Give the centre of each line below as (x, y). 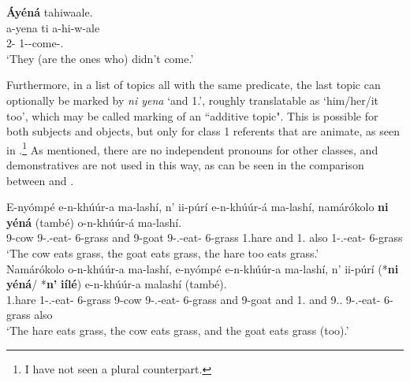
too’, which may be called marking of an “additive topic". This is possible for (192, 115)
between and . (40, 180)
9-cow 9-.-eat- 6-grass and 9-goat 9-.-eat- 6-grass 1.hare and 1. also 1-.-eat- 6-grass (205, 237)
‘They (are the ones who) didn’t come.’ (100, 58)
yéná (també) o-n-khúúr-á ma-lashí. (94, 222)
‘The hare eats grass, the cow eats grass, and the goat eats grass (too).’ (178, 330)
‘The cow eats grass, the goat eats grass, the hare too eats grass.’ (163, 252)
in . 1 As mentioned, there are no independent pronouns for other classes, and (192, 148)
